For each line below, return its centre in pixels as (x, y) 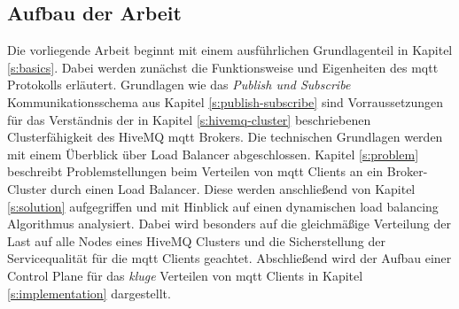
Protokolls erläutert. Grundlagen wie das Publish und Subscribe (179, 85)
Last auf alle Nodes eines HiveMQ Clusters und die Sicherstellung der (196, 240)
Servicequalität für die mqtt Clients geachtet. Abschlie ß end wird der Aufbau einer (229, 258)
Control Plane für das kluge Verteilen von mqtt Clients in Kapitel (185, 275)
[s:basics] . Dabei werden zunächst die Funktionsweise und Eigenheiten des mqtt (223, 67)
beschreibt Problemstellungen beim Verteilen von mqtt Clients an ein (195, 171)
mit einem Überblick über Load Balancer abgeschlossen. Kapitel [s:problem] (213, 154)
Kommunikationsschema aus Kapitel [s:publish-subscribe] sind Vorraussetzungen (226, 101)
